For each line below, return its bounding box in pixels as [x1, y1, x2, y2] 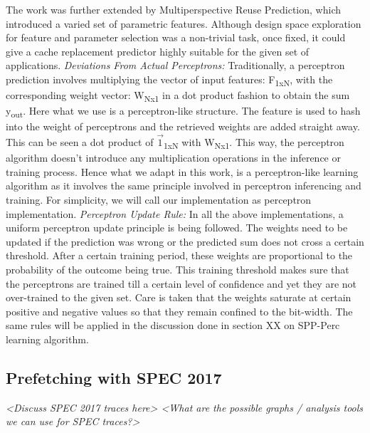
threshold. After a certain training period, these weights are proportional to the [6, 248, 353, 263]
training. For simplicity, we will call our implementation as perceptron [6, 192, 312, 207]
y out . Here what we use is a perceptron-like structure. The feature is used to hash [6, 103, 361, 120]
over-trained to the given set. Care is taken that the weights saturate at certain [6, 290, 351, 305]
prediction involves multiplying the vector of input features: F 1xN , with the [6, 71, 333, 88]
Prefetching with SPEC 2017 [6, 366, 222, 388]
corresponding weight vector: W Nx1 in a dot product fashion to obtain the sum [6, 88, 350, 104]
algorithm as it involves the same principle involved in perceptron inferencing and [6, 178, 361, 193]
